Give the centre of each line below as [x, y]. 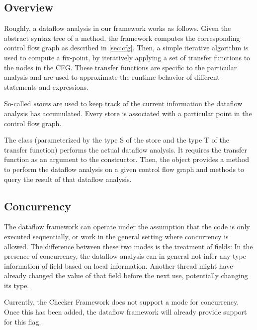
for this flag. [23, 321]
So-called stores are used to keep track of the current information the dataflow [123, 103]
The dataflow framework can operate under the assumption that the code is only [127, 227]
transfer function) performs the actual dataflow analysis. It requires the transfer [126, 149]
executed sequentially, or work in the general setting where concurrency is [116, 236]
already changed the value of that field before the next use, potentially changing [126, 275]
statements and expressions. [46, 86]
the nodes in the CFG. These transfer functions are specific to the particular [121, 67]
